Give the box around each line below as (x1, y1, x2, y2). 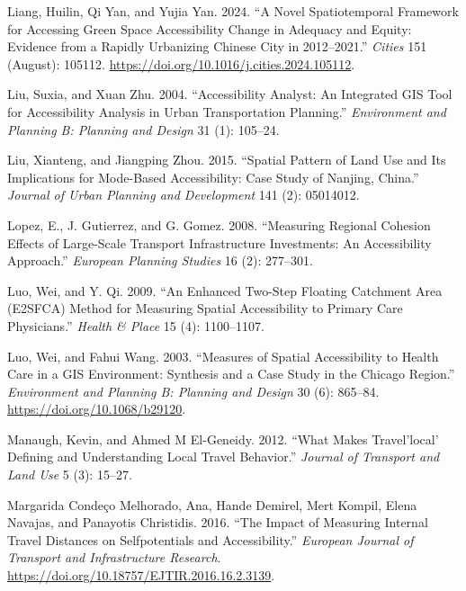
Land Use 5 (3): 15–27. (7, 465, 132, 484)
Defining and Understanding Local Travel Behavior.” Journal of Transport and (7, 447, 440, 466)
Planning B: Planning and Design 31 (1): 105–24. (7, 120, 280, 139)
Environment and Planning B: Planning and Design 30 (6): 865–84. (7, 381, 380, 400)
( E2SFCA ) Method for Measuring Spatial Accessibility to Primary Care (7, 299, 403, 318)
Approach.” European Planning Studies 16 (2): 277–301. (7, 251, 313, 270)
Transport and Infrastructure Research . (7, 548, 221, 567)
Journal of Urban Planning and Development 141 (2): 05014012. (7, 185, 360, 204)
